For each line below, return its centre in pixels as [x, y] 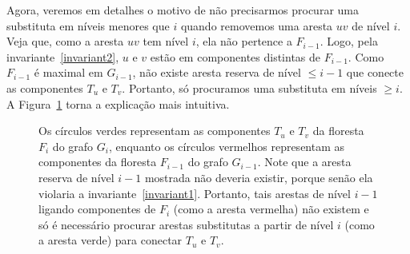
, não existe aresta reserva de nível [217, 72]
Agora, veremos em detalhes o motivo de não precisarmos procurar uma [183, 10]
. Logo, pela [349, 41]
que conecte [375, 72]
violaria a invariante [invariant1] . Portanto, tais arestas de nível [195, 193]
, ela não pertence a [244, 41]
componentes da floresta [98, 162]
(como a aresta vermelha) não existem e [271, 209]
